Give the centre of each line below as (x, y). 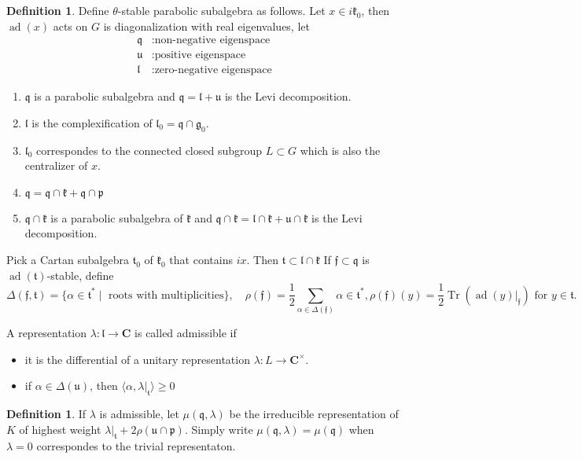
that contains (201, 260)
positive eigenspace (200, 55)
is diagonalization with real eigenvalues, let (206, 26)
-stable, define (80, 275)
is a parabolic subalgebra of (117, 217)
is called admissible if (186, 333)
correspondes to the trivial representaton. (136, 446)
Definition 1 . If (46, 414)
